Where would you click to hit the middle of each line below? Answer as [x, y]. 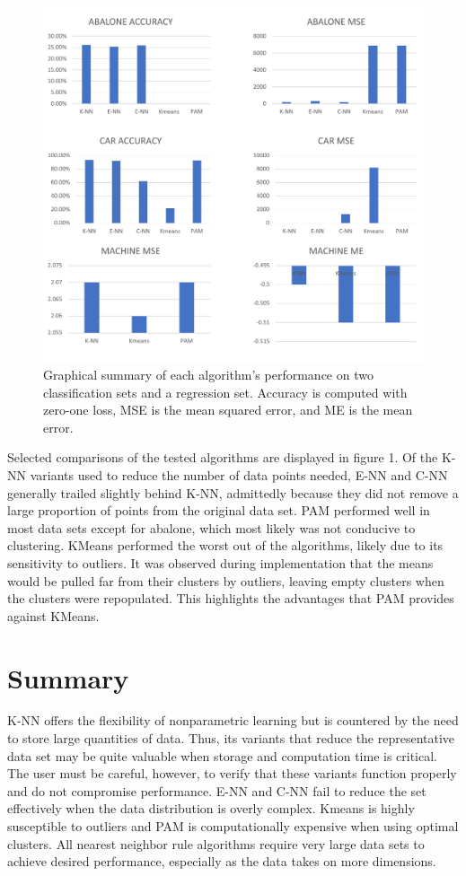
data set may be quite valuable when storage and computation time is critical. [223, 755]
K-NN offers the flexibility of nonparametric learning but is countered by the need [233, 720]
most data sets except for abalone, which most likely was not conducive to [211, 527]
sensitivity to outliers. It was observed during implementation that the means [220, 562]
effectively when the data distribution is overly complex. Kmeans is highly [211, 808]
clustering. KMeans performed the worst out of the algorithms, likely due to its [225, 545]
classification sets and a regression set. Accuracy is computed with [225, 392]
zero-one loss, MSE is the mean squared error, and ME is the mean [228, 410]
